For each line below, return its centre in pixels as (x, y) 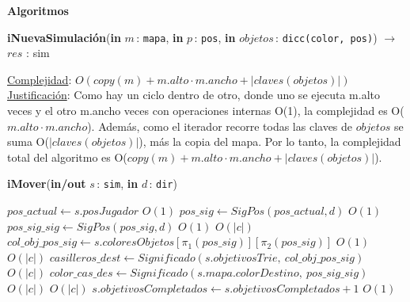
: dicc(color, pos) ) (326, 37)
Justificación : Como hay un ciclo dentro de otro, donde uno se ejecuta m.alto (194, 95)
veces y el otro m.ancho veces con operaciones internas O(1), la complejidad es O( (206, 111)
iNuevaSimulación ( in (64, 37)
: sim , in (118, 183)
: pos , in (215, 37)
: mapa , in (160, 37)
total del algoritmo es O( (67, 157)
